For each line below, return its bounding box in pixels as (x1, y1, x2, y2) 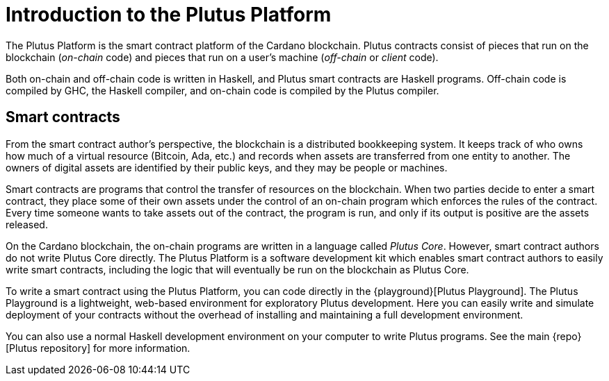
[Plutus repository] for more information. (6, 341, 190, 354)
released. (6, 218, 48, 230)
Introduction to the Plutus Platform (6, 3, 332, 26)
